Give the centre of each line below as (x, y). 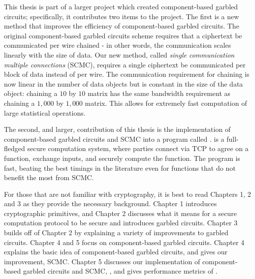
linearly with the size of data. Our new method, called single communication (119, 54)
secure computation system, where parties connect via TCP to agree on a (138, 148)
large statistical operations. (45, 112)
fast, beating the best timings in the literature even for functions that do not (120, 168)
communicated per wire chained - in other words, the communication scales (118, 45)
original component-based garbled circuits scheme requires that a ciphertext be (123, 35)
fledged (15, 148)
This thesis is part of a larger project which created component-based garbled (121, 6)
